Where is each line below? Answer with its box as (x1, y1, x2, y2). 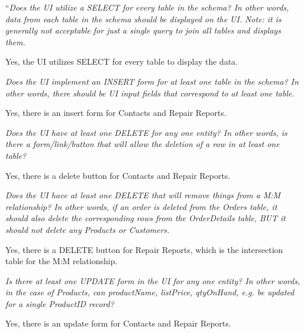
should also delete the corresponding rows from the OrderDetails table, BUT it (5, 212, 286, 224)
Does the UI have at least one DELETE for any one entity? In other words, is (5, 126, 288, 138)
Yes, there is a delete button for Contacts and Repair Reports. (5, 169, 230, 181)
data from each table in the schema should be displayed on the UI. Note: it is (5, 12, 282, 25)
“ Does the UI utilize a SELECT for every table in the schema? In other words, (5, 1, 289, 13)
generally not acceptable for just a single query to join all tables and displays (5, 24, 281, 36)
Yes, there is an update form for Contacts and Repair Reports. (5, 317, 231, 329)
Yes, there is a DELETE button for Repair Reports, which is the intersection (5, 243, 283, 255)
